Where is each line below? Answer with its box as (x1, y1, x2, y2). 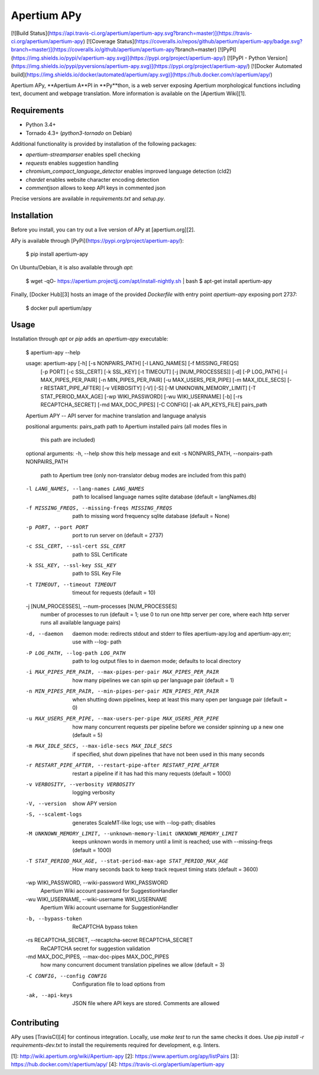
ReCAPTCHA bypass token (72, 923, 138, 930)
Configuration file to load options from (72, 980, 165, 988)
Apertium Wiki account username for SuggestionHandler (40, 904, 178, 911)
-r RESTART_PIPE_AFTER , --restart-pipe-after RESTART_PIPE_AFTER (25, 762, 219, 769)
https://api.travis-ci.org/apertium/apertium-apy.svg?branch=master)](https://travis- (48, 30, 252, 37)
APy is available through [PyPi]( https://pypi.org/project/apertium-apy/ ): (11, 237, 184, 244)
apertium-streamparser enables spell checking (25, 151, 141, 158)
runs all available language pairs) (40, 619, 121, 626)
